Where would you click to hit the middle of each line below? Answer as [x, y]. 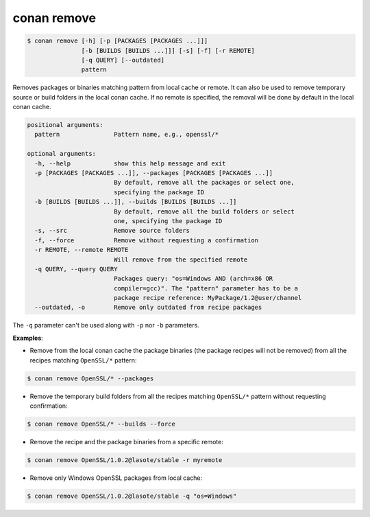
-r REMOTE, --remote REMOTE [82, 250]
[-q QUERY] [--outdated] [123, 60]
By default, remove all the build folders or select [204, 211]
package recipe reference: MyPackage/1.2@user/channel [208, 298]
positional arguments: [65, 125]
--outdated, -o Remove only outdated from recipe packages [148, 308]
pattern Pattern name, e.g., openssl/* [127, 135]
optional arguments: [61, 154]
